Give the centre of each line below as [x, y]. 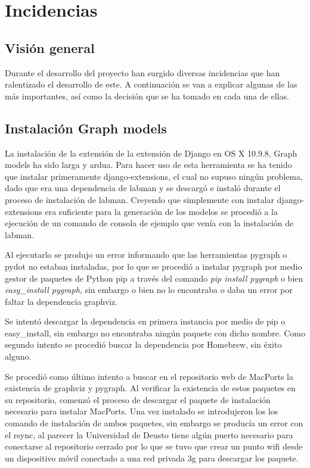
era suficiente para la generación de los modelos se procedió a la [161, 211]
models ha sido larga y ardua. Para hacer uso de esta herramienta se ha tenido [148, 165]
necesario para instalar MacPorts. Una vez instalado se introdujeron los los [142, 411]
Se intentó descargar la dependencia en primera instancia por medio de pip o [145, 321]
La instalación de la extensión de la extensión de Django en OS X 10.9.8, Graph [151, 153]
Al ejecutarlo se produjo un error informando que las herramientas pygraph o [146, 255]
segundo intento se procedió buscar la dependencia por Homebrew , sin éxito [143, 344]
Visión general [50, 47]
